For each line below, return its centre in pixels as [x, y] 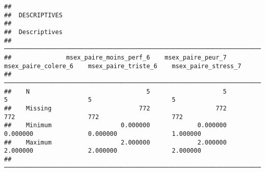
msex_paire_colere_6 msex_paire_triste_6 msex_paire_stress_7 [123, 66]
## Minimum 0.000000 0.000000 [115, 125]
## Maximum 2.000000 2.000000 [115, 142]
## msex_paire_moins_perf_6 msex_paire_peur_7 [115, 57]
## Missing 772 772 [115, 108]
